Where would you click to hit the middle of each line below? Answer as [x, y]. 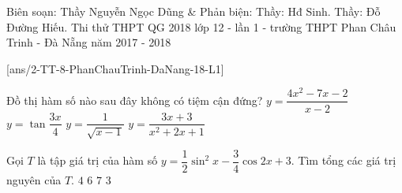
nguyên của [34, 180]
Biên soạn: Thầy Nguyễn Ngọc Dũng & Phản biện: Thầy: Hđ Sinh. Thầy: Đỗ [193, 11]
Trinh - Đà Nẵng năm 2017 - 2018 [89, 42]
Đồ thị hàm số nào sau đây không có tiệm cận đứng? [135, 100]
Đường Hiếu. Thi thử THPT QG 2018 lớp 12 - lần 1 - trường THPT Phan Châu [201, 26]
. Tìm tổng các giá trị [344, 160]
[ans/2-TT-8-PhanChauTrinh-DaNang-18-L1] [115, 68]
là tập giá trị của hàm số [98, 160]
